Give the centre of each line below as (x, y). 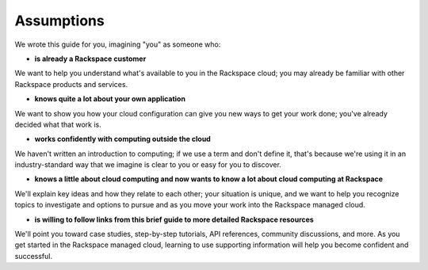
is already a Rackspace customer (90, 59)
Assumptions (59, 21)
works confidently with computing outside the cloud (123, 139)
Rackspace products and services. (71, 84)
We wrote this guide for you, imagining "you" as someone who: (118, 44)
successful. (34, 256)
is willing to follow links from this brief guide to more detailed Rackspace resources (174, 219)
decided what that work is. (58, 124)
